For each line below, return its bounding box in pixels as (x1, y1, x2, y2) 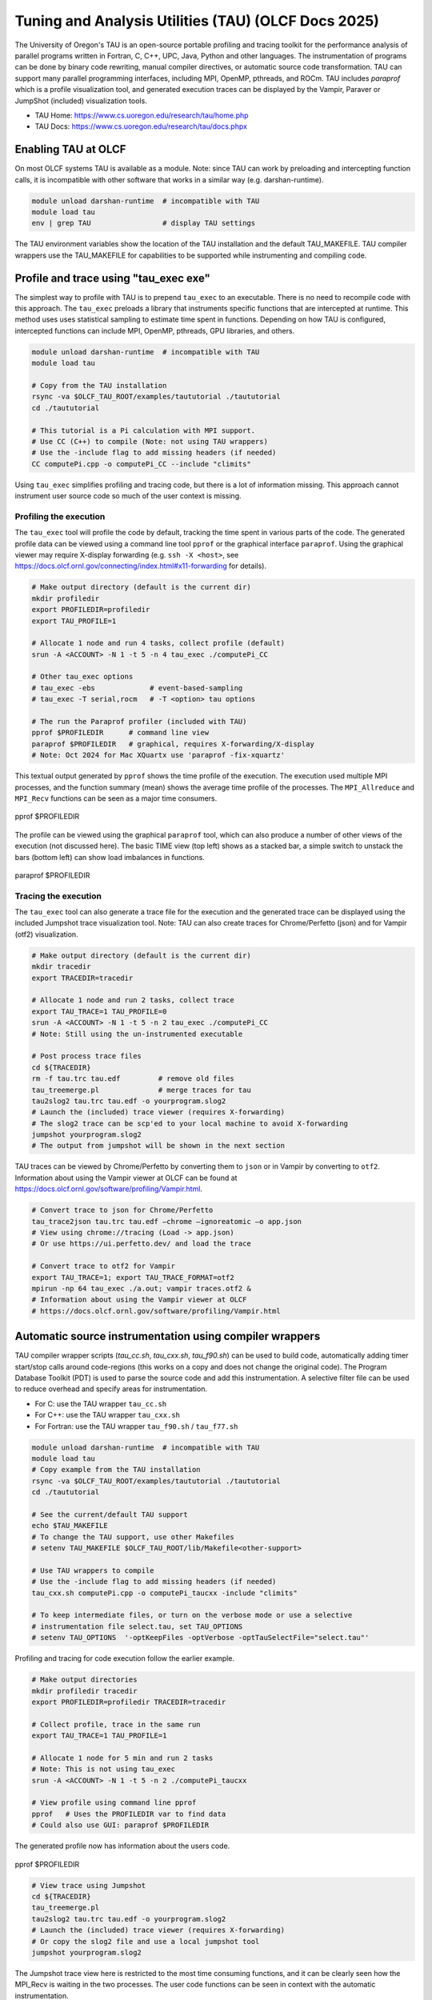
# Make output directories (31, 1675, 138, 1684)
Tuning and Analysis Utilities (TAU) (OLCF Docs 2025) (14, 12, 380, 30)
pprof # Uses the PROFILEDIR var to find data (31, 1809, 226, 1818)
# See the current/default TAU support (31, 1510, 188, 1519)
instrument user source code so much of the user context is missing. (14, 491, 242, 501)
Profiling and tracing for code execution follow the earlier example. (14, 1654, 235, 1663)
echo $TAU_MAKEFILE (31, 1521, 108, 1530)
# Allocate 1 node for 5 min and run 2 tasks (31, 1753, 214, 1762)
